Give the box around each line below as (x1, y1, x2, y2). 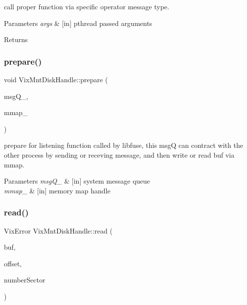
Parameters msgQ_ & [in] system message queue (4, 176, 150, 186)
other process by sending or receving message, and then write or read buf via (4, 149, 235, 160)
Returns (4, 34, 28, 45)
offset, (4, 258, 22, 268)
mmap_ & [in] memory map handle (4, 185, 111, 195)
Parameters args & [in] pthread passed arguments (4, 18, 152, 28)
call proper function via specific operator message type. (4, 1, 169, 11)
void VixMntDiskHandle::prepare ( (4, 74, 108, 84)
